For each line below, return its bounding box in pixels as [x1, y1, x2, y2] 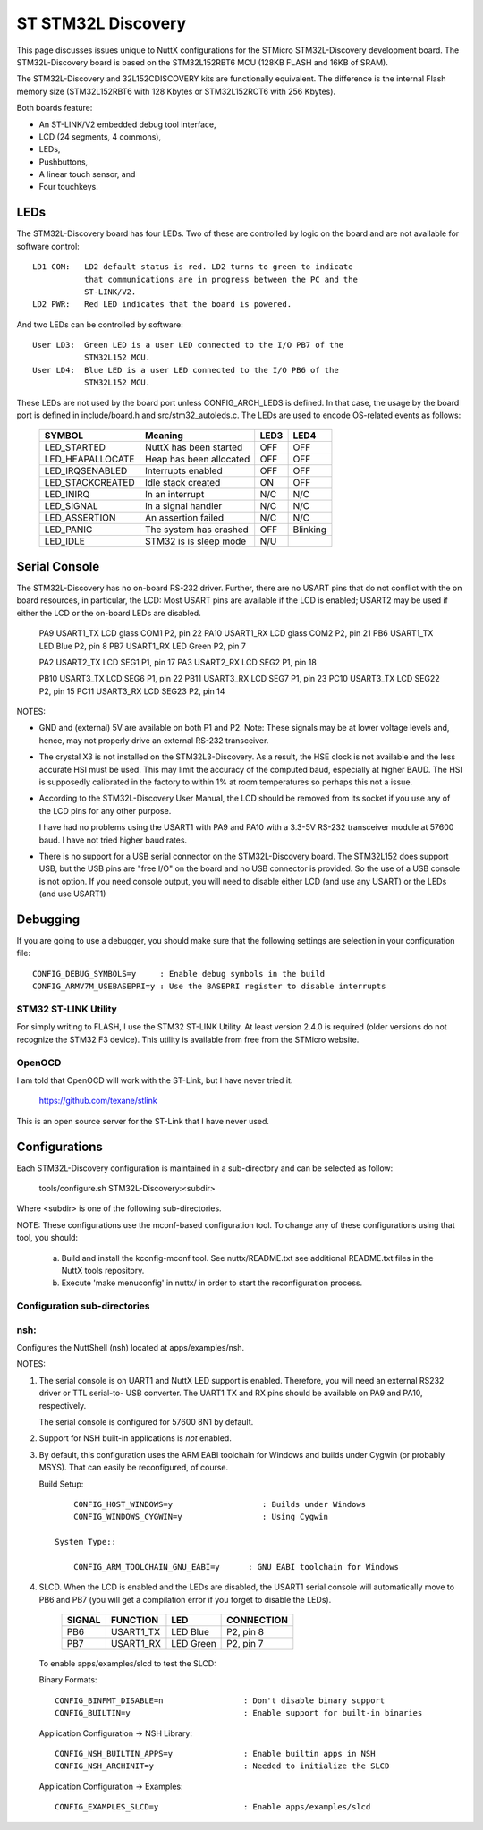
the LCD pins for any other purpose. [38, 805, 172, 816]
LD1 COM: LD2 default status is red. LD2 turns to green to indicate [32, 262, 353, 272]
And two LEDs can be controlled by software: [16, 318, 183, 330]
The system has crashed [144, 523, 250, 536]
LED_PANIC [44, 523, 93, 536]
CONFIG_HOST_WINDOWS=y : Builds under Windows [72, 1499, 367, 1509]
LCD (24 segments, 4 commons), [38, 131, 161, 142]
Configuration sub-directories [16, 1300, 151, 1312]
